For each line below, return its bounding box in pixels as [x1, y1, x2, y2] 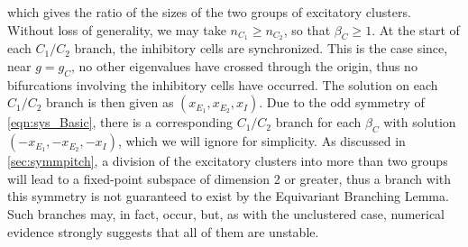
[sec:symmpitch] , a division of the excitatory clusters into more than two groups [7, 151, 448, 170]
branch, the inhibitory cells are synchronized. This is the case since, [74, 39, 448, 58]
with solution [383, 113, 456, 132]
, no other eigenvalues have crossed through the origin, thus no [70, 57, 418, 76]
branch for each [275, 113, 362, 132]
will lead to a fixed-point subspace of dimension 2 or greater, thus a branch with [7, 169, 452, 188]
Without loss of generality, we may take [7, 20, 226, 39]
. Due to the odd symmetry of [259, 93, 425, 112]
